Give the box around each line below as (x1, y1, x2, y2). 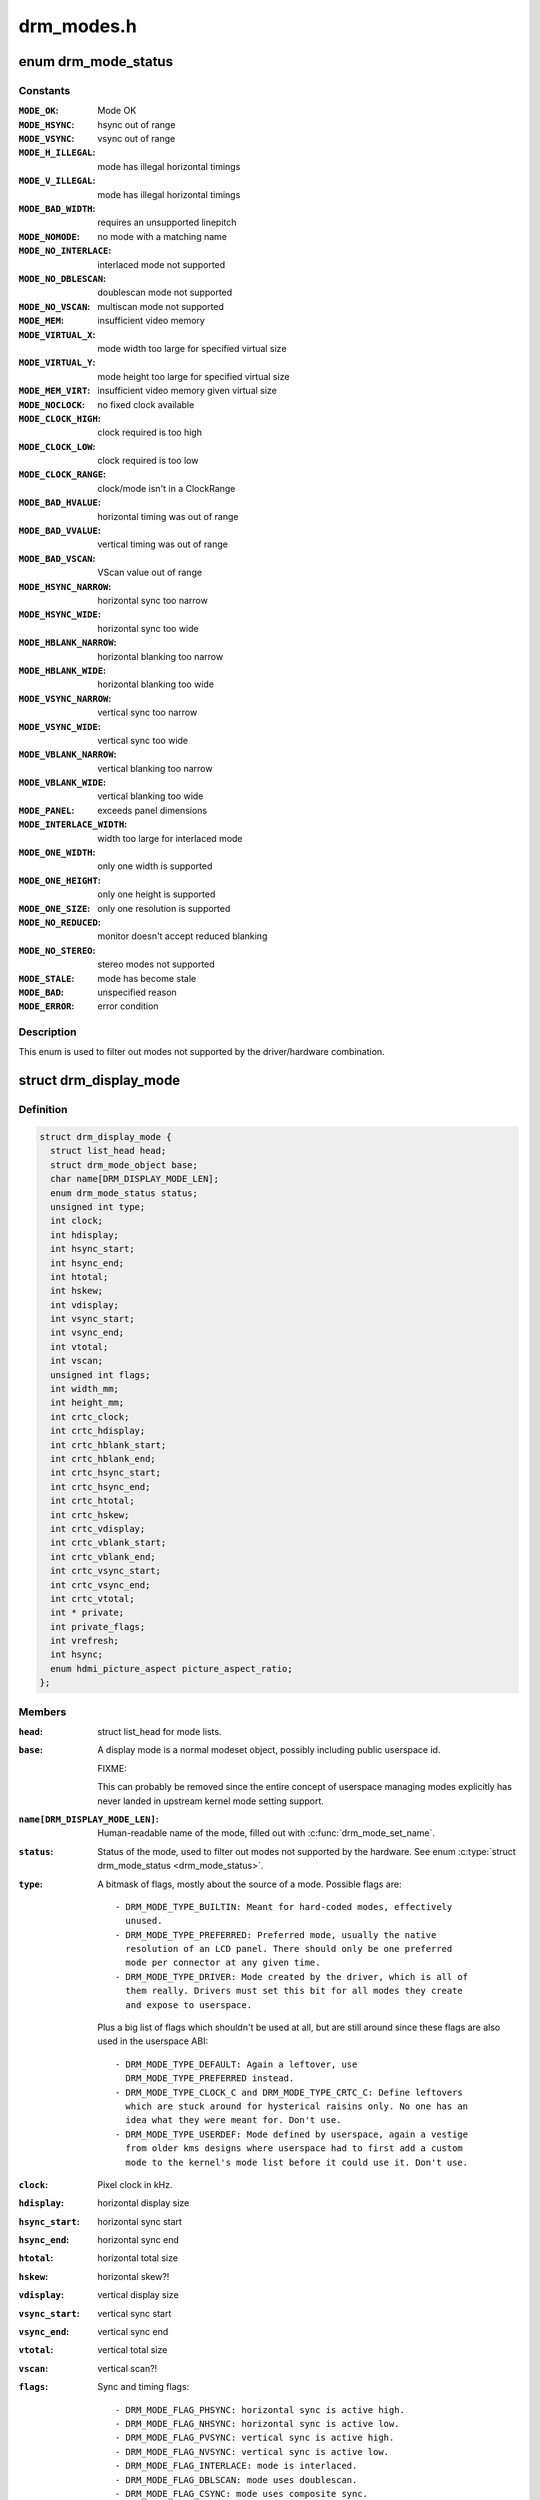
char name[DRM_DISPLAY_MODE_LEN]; (50, 1173, 220, 1185)
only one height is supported (97, 888, 216, 900)
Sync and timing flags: (97, 2381, 190, 2393)
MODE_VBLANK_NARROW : (18, 748, 117, 760)
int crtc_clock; (50, 1411, 130, 1422)
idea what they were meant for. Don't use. (125, 2115, 342, 2126)
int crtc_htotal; (50, 1495, 135, 1507)
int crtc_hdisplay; (50, 1425, 146, 1437)
